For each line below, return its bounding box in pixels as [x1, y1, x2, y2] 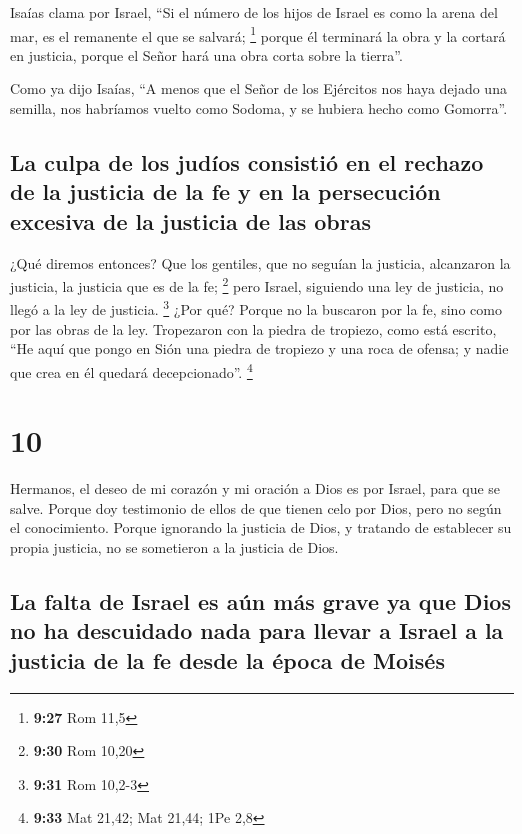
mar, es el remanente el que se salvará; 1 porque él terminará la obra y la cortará [10, 22, 506, 46]
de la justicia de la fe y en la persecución [10, 176, 441, 207]
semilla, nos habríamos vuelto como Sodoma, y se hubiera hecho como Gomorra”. [10, 98, 508, 119]
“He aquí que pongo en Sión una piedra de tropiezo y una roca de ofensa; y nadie [10, 338, 509, 359]
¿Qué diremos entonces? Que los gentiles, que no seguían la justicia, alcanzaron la [10, 252, 511, 273]
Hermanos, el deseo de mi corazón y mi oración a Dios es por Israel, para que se [10, 478, 501, 499]
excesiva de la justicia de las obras [10, 205, 371, 236]
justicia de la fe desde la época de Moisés [10, 644, 445, 675]
